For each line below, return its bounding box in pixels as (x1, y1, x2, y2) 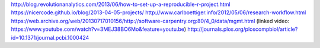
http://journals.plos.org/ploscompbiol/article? (187, 25, 298, 33)
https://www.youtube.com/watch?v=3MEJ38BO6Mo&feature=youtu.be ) (11, 25, 187, 33)
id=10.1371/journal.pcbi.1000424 (11, 34, 89, 41)
